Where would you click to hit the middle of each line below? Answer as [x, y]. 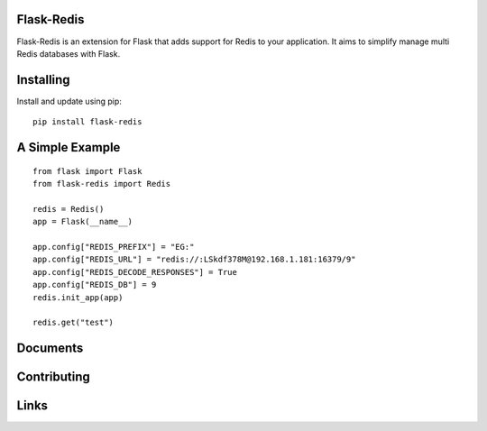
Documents [50, 348]
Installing [44, 80]
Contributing [53, 377]
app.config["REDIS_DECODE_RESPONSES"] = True [135, 272]
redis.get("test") [74, 323]
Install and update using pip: [69, 101]
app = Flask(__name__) [83, 222]
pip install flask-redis [87, 122]
